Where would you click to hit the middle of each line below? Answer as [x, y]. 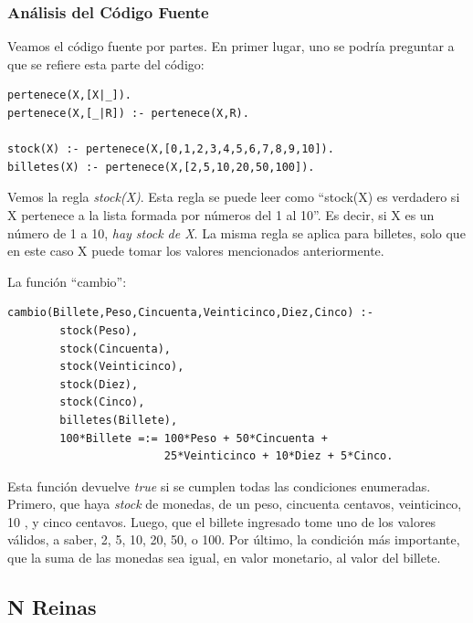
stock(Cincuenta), [115, 348]
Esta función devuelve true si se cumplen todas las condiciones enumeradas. [219, 486]
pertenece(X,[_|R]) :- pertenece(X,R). [128, 113]
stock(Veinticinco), [122, 367]
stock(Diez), [99, 384]
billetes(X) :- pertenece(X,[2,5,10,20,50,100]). [161, 167]
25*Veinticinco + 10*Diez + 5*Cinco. [279, 456]
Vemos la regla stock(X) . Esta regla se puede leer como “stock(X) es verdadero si [234, 197]
